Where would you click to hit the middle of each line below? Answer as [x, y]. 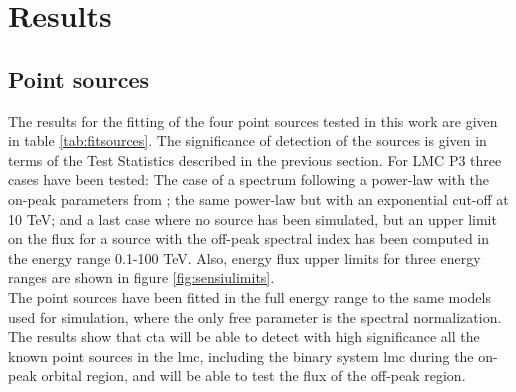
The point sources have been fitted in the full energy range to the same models [249, 296]
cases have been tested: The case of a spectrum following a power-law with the [249, 179]
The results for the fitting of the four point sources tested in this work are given [253, 120]
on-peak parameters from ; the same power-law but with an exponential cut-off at [258, 198]
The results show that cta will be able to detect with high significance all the [244, 336]
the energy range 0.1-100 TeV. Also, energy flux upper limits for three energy [244, 257]
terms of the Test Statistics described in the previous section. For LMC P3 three [255, 159]
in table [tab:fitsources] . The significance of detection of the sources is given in [247, 140]
